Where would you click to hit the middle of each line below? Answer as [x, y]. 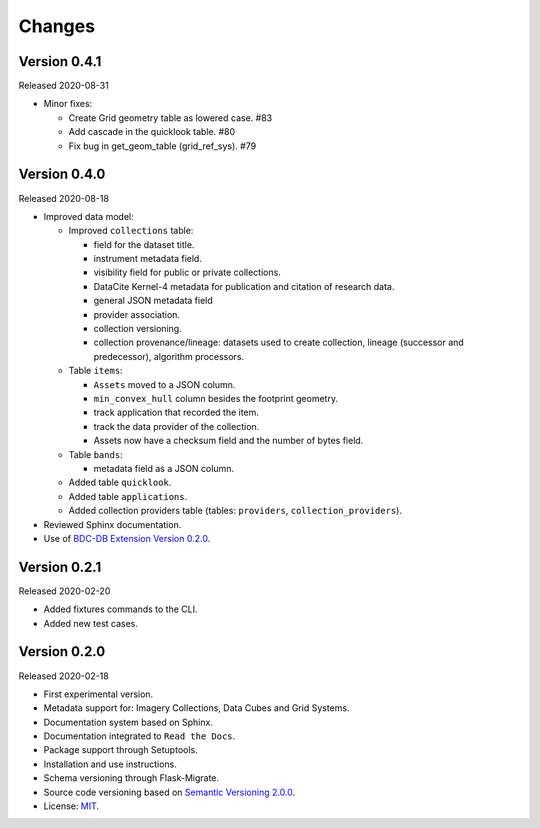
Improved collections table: [131, 231]
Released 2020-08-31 [63, 86]
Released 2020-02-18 [63, 676]
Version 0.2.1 [60, 566]
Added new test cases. [91, 623]
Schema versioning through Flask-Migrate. [131, 778]
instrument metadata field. [147, 259]
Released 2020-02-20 [64, 591]
